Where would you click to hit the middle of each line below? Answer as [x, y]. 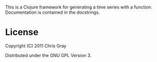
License [22, 32]
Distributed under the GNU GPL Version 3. [48, 55]
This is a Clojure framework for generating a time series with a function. [79, 7]
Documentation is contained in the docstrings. [53, 12]
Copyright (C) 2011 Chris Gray [36, 46]
